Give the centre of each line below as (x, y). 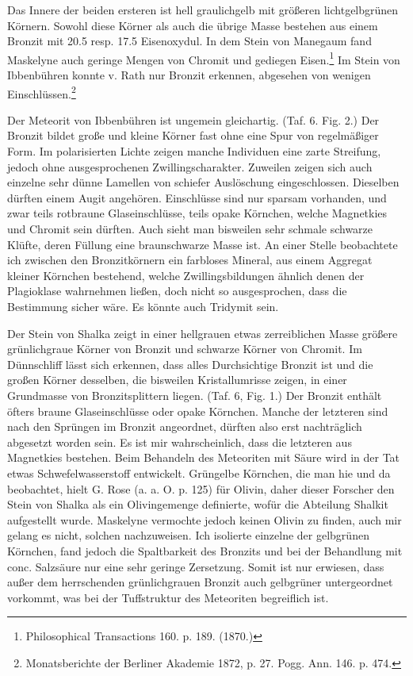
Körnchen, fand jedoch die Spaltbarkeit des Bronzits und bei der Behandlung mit (205, 550)
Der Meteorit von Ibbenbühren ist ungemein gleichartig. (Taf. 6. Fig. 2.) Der (193, 119)
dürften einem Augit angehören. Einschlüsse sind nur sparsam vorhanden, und (197, 197)
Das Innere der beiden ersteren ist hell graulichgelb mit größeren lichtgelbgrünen (203, 10)
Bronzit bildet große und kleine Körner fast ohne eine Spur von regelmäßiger (193, 135)
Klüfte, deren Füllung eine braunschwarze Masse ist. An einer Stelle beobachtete (203, 244)
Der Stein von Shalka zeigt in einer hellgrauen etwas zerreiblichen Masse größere (203, 333)
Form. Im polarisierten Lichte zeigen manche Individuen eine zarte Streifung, (194, 151)
